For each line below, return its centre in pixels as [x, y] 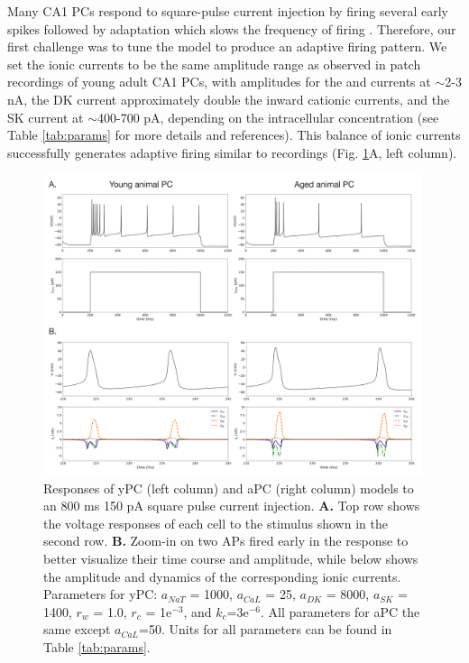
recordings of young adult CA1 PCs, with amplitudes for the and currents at [219, 82]
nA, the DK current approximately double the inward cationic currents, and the [229, 99]
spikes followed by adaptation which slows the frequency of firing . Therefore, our [232, 28]
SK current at [46, 117]
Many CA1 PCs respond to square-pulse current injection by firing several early [228, 11]
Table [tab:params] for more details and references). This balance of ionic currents [234, 135]
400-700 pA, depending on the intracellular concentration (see [268, 117]
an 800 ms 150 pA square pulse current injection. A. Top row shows [232, 506]
